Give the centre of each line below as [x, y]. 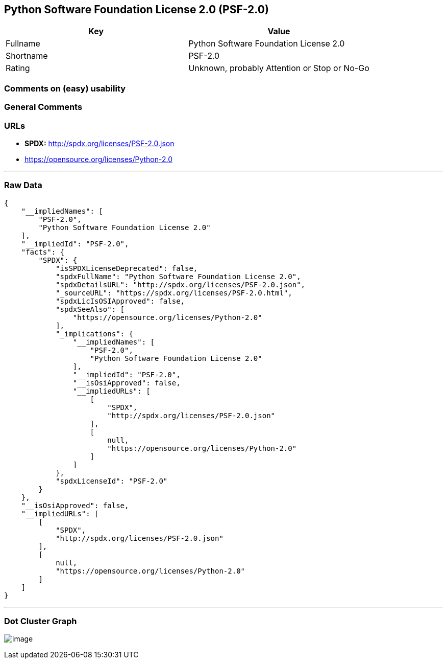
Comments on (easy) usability [65, 88]
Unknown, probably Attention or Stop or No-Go [279, 68]
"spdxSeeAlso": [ [90, 309]
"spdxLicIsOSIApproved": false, [120, 301]
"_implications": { [94, 334]
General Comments [43, 107]
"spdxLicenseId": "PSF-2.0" [112, 481]
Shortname [27, 56]
